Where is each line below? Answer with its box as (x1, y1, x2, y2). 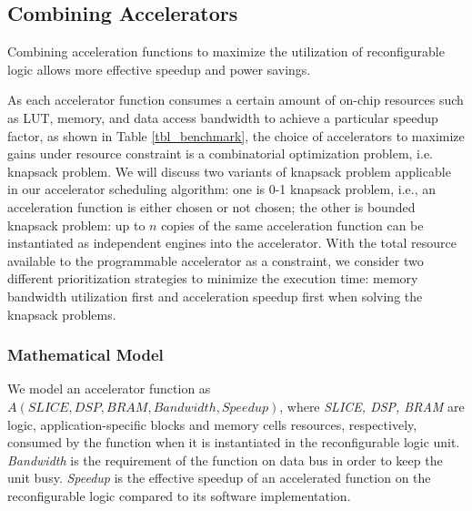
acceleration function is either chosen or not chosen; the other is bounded (7, 197, 416, 216)
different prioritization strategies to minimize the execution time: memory (7, 269, 418, 288)
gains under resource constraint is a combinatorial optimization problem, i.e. (7, 144, 434, 163)
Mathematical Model (7, 343, 164, 366)
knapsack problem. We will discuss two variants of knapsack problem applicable (7, 161, 451, 180)
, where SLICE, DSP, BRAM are (279, 396, 465, 415)
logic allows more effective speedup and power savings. (7, 59, 311, 78)
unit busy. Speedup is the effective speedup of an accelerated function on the (7, 468, 431, 487)
